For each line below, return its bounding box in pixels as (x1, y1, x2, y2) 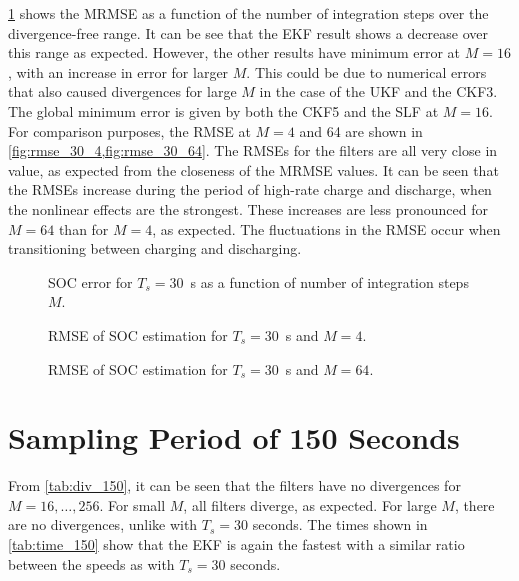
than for (58, 218, 109, 239)
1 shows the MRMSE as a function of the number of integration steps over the (8, 3, 489, 23)
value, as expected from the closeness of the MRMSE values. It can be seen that (8, 159, 499, 180)
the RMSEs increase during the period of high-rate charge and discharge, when (8, 179, 492, 200)
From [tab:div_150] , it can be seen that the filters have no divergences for (8, 475, 461, 496)
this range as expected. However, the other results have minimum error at (8, 42, 461, 63)
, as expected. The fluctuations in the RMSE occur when (152, 218, 501, 239)
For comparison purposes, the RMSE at (8, 120, 251, 141)
